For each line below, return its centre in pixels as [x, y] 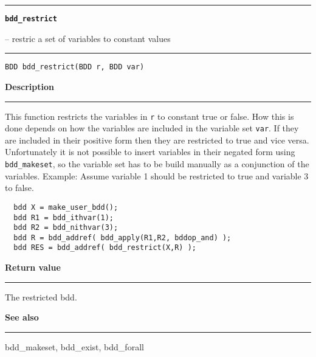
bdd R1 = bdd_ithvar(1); [64, 217]
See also [22, 317]
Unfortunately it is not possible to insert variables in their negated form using [150, 152]
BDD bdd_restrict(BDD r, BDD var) [75, 67]
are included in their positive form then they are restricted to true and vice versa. [157, 140]
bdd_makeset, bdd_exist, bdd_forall [74, 346]
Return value [33, 267]
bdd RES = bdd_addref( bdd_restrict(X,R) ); [105, 248]
